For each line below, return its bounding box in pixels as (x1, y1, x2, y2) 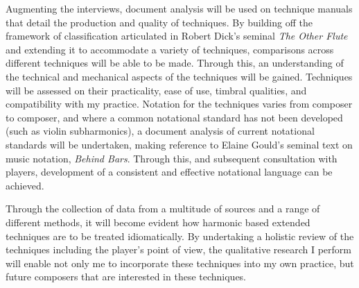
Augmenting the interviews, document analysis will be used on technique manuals (6, 1, 353, 15)
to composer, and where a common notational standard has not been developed (6, 110, 343, 124)
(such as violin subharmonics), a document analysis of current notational (6, 124, 315, 138)
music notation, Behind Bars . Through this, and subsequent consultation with (6, 151, 338, 165)
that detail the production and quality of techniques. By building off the (6, 15, 313, 29)
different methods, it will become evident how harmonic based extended (6, 214, 310, 229)
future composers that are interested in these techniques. (6, 269, 247, 284)
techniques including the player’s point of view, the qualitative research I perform (6, 242, 351, 257)
